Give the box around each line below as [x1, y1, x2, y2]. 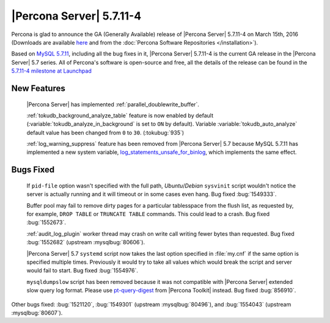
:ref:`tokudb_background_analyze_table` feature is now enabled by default [26, 112, 214, 119]
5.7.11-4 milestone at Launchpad [11, 67, 92, 74]
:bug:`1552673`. [26, 219, 67, 226]
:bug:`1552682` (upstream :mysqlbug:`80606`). [26, 239, 145, 246]
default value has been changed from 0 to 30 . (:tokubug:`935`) [26, 129, 185, 136]
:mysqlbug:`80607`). [11, 309, 63, 316]
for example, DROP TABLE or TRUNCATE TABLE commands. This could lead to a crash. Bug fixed [26, 211, 270, 218]
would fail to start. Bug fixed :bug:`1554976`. [26, 267, 139, 274]
